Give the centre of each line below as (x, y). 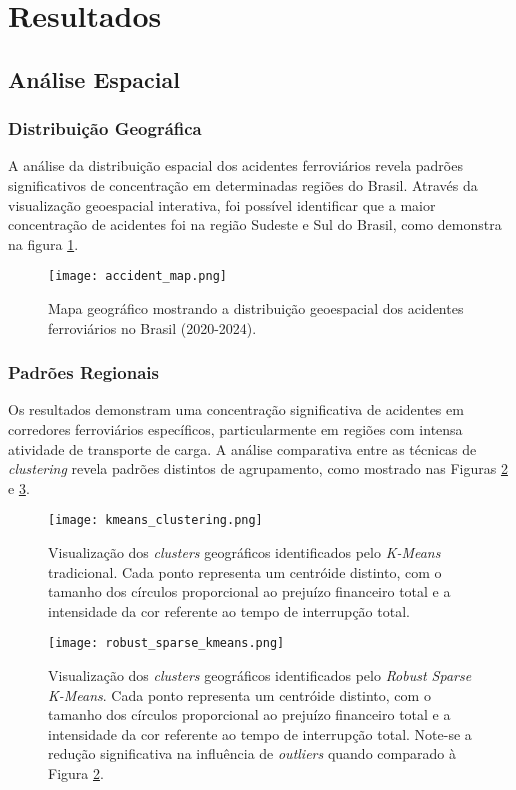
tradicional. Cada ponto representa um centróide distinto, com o (245, 571)
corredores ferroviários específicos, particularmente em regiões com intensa (235, 429)
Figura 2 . (76, 773)
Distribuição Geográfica (105, 128)
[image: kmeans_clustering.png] (155, 520)
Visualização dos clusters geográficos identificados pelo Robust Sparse (260, 675)
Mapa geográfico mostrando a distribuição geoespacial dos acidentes (256, 308)
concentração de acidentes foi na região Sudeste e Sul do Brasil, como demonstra (255, 224)
